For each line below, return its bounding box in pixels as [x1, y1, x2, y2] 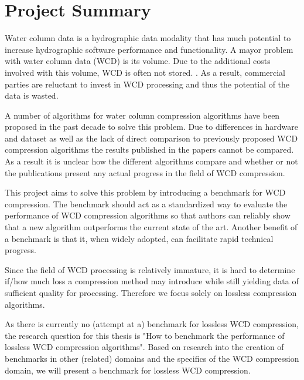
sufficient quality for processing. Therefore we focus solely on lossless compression [5, 287, 297, 298]
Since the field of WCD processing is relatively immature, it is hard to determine [5, 263, 295, 275]
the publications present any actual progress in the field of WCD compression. [5, 166, 285, 179]
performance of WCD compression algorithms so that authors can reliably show [5, 209, 291, 221]
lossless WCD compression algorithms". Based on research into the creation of [5, 341, 284, 353]
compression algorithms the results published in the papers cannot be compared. [5, 143, 294, 156]
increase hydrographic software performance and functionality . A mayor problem [5, 43, 293, 55]
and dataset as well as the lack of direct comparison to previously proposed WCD [5, 132, 298, 144]
